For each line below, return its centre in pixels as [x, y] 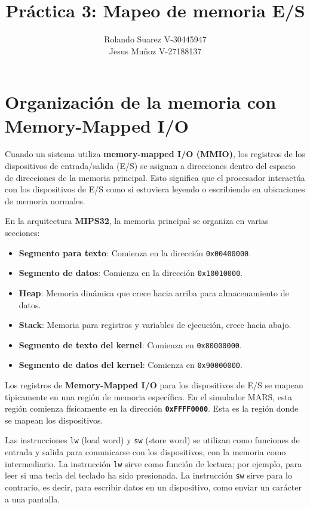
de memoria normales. [45, 200]
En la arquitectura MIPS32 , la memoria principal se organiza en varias [137, 221]
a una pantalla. [33, 499]
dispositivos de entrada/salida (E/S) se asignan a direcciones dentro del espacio [150, 166]
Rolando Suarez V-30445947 [155, 39]
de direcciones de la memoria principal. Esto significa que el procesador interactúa [155, 177]
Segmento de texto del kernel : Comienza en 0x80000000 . [130, 344]
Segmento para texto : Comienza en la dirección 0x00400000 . [135, 252]
